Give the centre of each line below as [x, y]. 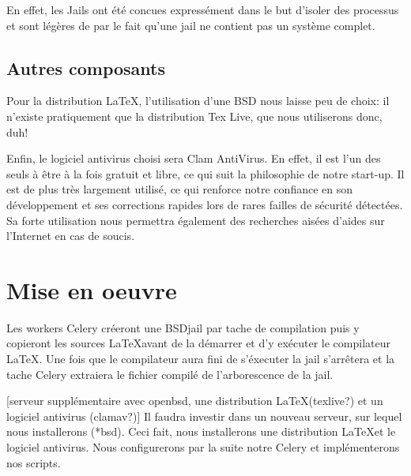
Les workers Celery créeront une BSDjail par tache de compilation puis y [183, 327]
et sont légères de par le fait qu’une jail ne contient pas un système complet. [191, 25]
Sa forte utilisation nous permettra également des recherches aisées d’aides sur [196, 220]
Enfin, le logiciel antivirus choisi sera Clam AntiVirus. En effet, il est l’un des [194, 158]
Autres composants [86, 67]
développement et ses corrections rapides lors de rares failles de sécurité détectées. [205, 204]
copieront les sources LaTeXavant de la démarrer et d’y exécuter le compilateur [198, 343]
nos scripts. [34, 462]
